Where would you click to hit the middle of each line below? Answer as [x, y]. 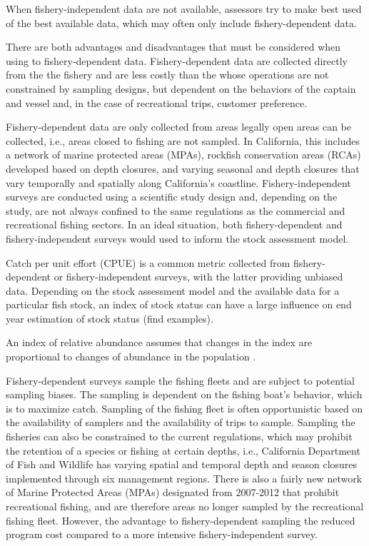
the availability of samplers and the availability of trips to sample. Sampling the [181, 422]
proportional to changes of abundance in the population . [131, 357]
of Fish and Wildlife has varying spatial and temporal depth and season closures [182, 464]
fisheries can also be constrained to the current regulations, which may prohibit [179, 436]
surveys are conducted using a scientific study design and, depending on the [172, 197]
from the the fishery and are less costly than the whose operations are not [167, 75]
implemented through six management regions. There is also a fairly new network [184, 478]
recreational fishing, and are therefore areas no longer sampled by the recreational [185, 506]
